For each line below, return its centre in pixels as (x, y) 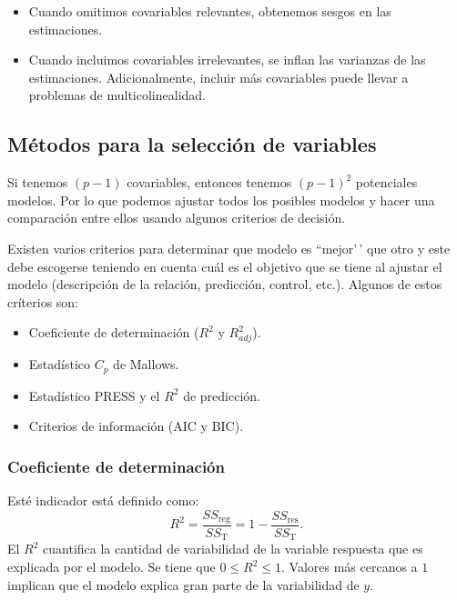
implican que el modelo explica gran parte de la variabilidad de (183, 584)
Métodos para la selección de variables (192, 144)
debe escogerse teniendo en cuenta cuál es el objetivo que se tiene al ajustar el (225, 266)
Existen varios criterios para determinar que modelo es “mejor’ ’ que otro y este (229, 248)
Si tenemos (38, 182)
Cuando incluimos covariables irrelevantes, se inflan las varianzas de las (227, 60)
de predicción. (222, 395)
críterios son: (43, 301)
